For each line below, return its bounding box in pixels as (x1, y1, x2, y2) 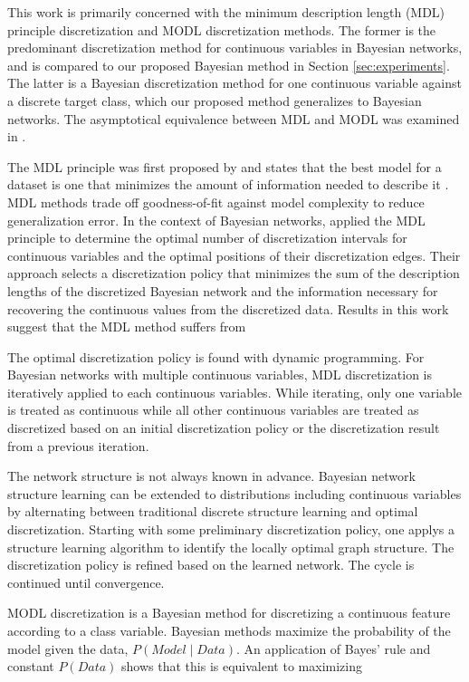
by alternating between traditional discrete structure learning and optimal (7, 502, 418, 521)
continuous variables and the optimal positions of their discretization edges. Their (7, 245, 461, 264)
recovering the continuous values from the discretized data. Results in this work (7, 299, 449, 318)
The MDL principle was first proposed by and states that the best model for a (7, 157, 442, 176)
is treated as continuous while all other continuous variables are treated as (7, 400, 419, 419)
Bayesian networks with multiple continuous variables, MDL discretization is (7, 365, 432, 384)
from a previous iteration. (7, 436, 149, 455)
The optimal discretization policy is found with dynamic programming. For (7, 347, 425, 366)
